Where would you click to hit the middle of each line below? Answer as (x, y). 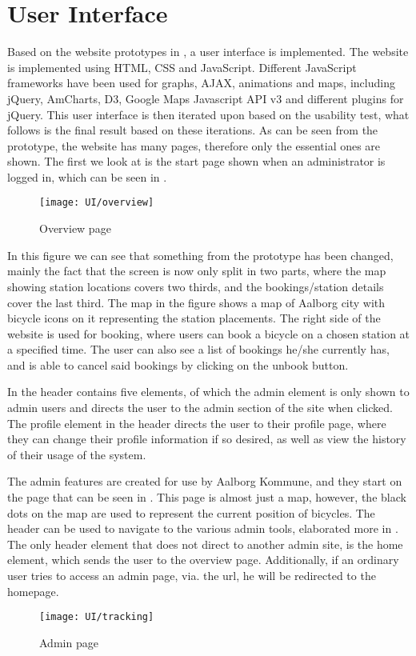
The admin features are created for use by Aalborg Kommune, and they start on (205, 481)
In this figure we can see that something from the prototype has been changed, (200, 255)
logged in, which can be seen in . (87, 176)
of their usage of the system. (77, 454)
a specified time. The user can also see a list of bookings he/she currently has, (198, 349)
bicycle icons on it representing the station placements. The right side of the (194, 318)
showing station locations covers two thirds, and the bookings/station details (196, 286)
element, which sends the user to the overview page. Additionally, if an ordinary (203, 560)
